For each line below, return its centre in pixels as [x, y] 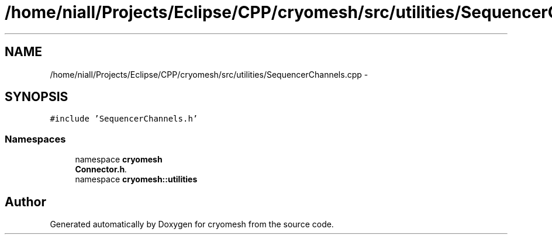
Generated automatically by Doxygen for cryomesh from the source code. [192, 224]
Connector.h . [101, 169]
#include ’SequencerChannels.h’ [124, 119]
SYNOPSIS [37, 97]
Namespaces [35, 139]
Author [25, 202]
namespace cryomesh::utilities [136, 179]
